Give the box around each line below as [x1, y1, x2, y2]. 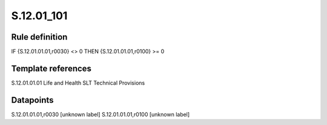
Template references [11, 63, 92, 73]
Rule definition [11, 32, 68, 42]
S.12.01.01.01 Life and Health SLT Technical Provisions [11, 79, 145, 87]
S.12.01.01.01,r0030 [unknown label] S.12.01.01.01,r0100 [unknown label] [11, 111, 190, 118]
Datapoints [11, 95, 54, 105]
